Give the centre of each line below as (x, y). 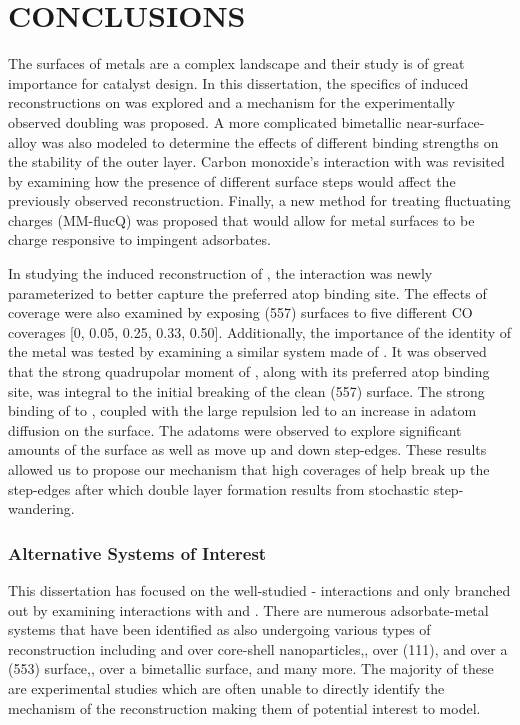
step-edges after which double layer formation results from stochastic (219, 488)
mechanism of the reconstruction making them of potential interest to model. (244, 707)
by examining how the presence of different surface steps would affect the (232, 180)
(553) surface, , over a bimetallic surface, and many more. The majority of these (251, 668)
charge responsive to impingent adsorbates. (139, 239)
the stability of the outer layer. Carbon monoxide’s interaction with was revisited (256, 161)
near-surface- (445, 121)
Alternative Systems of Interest (137, 552)
